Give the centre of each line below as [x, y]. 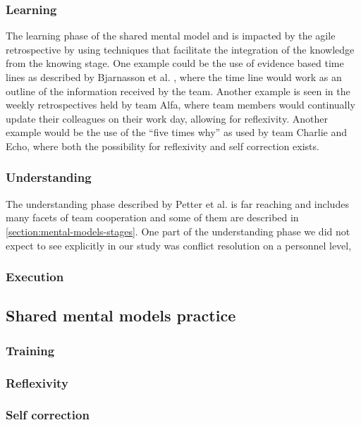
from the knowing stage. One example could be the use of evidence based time [175, 63]
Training [30, 350]
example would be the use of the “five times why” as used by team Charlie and [177, 132]
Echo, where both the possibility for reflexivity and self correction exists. [163, 146]
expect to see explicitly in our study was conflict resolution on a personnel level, [179, 245]
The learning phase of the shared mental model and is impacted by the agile [171, 36]
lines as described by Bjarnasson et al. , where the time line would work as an [174, 77]
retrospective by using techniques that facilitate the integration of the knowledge [180, 49]
